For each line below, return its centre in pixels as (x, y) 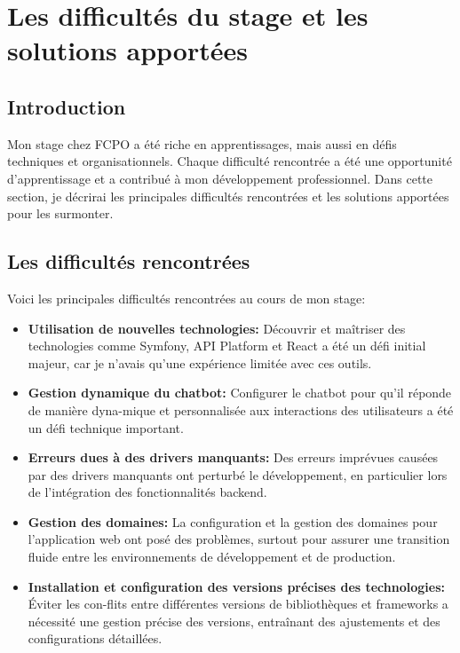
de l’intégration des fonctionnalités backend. (147, 492)
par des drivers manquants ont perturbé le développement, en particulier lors (238, 474)
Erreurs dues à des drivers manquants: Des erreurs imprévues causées (233, 457)
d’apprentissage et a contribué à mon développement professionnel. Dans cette (220, 178)
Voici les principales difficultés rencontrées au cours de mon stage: (186, 298)
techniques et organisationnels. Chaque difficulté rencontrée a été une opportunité (230, 161)
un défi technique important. (106, 427)
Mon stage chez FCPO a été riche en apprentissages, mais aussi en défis (202, 143)
